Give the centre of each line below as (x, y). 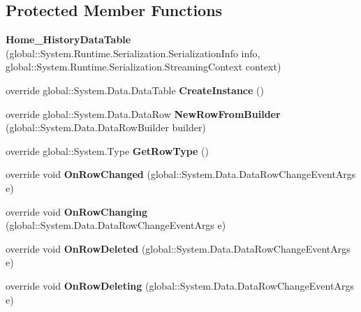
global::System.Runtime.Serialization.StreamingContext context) (143, 67)
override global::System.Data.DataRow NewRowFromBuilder (143, 113)
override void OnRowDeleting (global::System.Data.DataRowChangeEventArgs (180, 285)
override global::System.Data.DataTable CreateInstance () (135, 90)
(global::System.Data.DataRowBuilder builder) (106, 127)
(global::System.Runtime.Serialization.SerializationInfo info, (133, 53)
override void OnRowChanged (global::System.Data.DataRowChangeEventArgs (181, 174)
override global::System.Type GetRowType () (107, 150)
